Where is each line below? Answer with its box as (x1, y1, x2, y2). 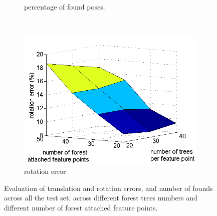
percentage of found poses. (24, 2, 105, 12)
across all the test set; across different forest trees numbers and (4, 192, 197, 203)
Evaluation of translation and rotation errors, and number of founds (4, 182, 213, 193)
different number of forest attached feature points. (4, 202, 158, 212)
